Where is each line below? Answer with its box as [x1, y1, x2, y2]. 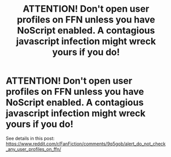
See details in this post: [6, 135, 55, 141]
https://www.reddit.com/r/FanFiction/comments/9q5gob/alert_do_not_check [6, 141, 166, 147]
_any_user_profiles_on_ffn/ [6, 146, 62, 152]
